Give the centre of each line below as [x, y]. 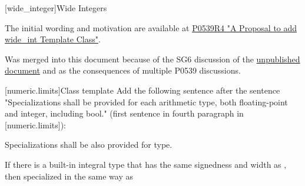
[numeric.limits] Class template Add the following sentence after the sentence [142, 90]
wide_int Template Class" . [53, 39]
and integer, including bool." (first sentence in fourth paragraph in [124, 113]
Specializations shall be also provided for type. [89, 145]
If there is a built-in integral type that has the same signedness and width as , [146, 164]
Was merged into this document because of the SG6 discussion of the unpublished [152, 59]
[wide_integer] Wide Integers [56, 8]
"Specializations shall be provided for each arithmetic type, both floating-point [146, 102]
